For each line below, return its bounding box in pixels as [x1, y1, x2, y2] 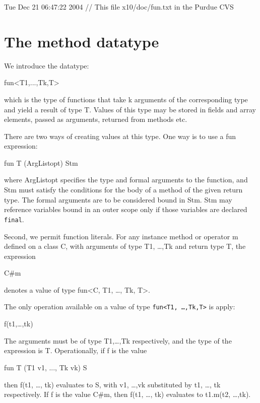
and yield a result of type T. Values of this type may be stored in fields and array [4, 104, 256, 114]
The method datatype [4, 31, 159, 51]
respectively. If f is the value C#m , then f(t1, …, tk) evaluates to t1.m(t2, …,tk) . [4, 389, 251, 399]
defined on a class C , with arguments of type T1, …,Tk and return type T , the [4, 241, 246, 251]
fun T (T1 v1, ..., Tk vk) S [4, 362, 87, 372]
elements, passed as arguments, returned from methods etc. [4, 114, 187, 124]
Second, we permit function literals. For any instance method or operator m [4, 231, 238, 241]
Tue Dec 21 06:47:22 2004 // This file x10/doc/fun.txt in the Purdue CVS [4, 2, 234, 12]
